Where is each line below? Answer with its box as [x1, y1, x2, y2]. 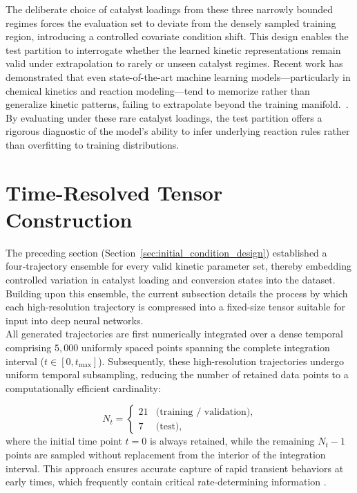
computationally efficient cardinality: [6, 380, 161, 395]
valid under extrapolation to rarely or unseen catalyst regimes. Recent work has [6, 56, 343, 71]
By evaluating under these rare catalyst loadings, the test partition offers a [6, 110, 322, 124]
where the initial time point [6, 434, 122, 448]
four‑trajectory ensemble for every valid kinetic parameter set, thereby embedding [6, 259, 351, 273]
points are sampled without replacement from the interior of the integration [6, 447, 326, 461]
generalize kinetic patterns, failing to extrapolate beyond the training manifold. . [6, 97, 349, 111]
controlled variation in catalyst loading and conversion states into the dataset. [6, 272, 336, 287]
